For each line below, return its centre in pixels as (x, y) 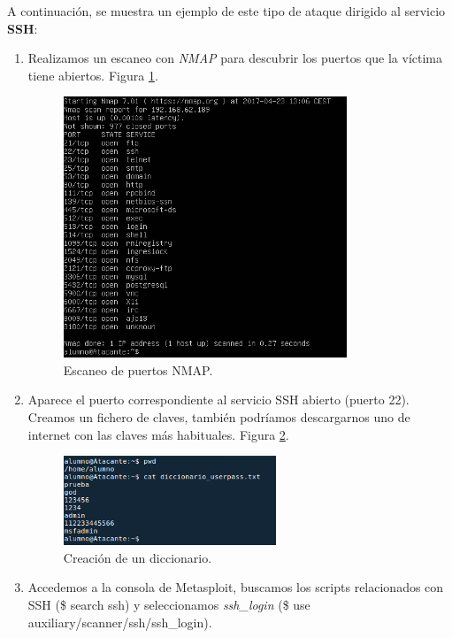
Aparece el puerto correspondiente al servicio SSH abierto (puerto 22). (218, 400)
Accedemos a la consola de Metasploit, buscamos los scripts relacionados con (236, 587)
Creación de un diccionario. (138, 557)
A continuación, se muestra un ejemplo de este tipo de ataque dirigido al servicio (226, 11)
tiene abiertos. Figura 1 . (93, 75)
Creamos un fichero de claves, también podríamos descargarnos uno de (219, 416)
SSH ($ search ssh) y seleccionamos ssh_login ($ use (169, 605)
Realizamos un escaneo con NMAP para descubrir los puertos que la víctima (235, 58)
